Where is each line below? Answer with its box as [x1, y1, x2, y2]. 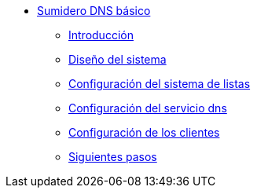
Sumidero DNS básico [37, 4, 151, 17]
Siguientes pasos [68, 150, 157, 163]
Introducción [68, 28, 134, 42]
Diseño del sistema [68, 53, 167, 66]
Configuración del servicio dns [68, 101, 227, 115]
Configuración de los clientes [68, 126, 220, 139]
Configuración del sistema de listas [68, 77, 251, 90]
